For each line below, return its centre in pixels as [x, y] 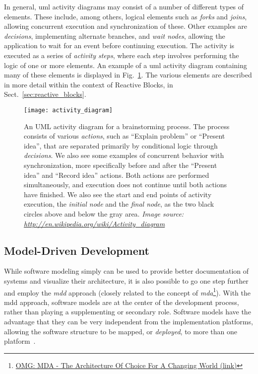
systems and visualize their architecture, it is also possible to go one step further [126, 280]
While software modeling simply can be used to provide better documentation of [127, 271]
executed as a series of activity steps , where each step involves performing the [122, 55]
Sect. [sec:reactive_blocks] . [45, 94]
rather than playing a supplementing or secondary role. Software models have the [128, 312]
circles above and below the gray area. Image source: [104, 213]
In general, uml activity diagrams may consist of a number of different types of [124, 6]
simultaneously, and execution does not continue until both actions [126, 185]
